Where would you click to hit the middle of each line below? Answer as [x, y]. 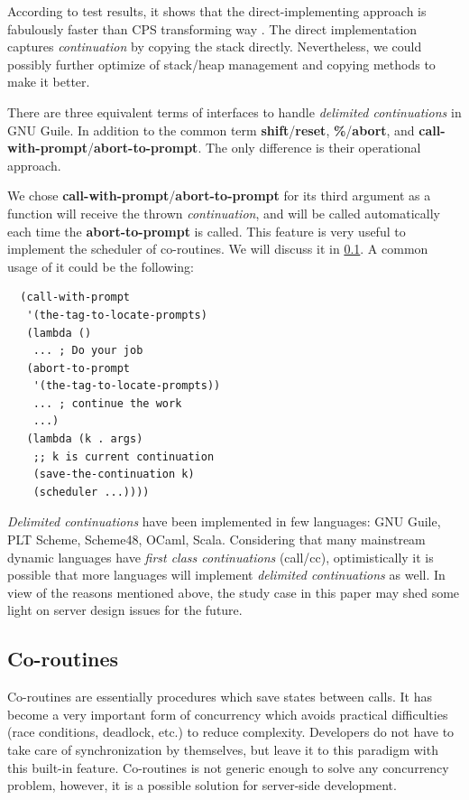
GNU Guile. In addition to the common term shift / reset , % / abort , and [211, 130]
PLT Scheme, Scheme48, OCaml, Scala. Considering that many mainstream [216, 540]
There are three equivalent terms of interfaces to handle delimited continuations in [234, 112]
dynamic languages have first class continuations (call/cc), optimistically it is [221, 557]
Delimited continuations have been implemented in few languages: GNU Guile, [224, 521]
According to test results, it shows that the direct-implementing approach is [217, 11]
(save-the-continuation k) [114, 474]
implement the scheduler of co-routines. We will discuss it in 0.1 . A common [218, 249]
